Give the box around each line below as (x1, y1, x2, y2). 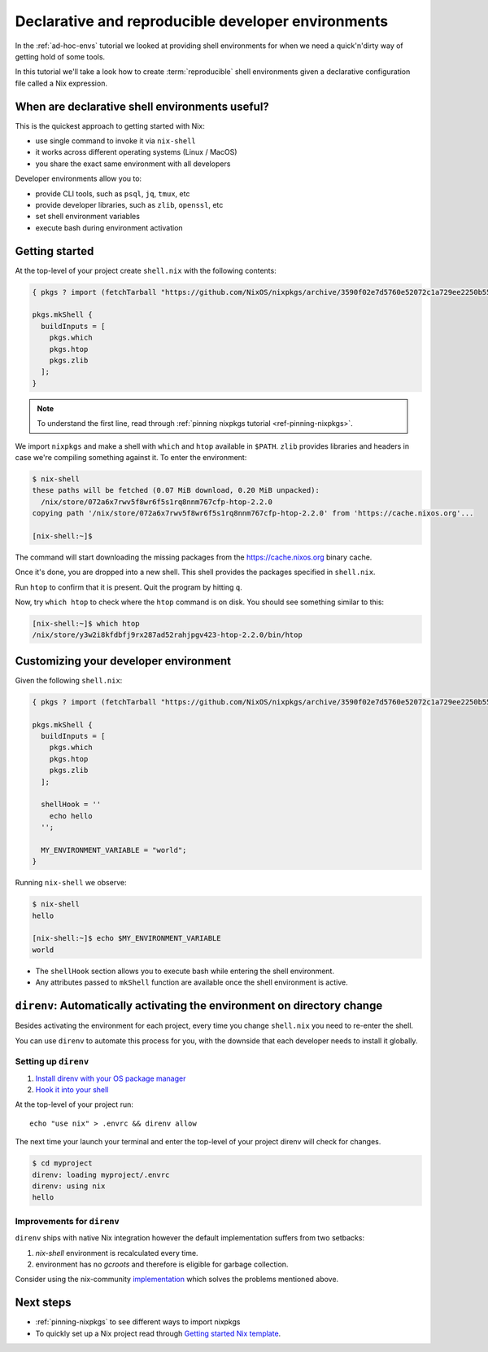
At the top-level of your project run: (15, 1100, 133, 1109)
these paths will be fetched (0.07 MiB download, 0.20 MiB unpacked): (32, 485, 320, 495)
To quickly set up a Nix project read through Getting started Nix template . (35, 1328, 281, 1338)
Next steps (15, 1296, 72, 1310)
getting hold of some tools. (15, 51, 106, 61)
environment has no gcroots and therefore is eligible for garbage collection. (35, 1259, 289, 1269)
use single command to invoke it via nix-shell (35, 136, 196, 146)
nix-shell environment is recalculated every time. (35, 1248, 198, 1258)
